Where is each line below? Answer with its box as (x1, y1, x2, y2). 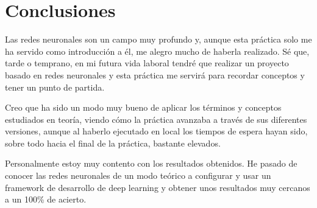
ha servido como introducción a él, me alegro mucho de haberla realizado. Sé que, (5, 44, 310, 57)
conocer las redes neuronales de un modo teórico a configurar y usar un (5, 169, 271, 182)
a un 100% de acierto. (5, 193, 87, 206)
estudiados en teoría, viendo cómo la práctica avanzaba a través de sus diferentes (5, 113, 307, 125)
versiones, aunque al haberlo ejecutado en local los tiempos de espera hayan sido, (5, 125, 308, 137)
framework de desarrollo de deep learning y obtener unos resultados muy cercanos (5, 181, 310, 193)
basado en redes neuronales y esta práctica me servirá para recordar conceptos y (5, 68, 305, 81)
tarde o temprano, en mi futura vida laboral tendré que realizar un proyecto (5, 57, 289, 69)
